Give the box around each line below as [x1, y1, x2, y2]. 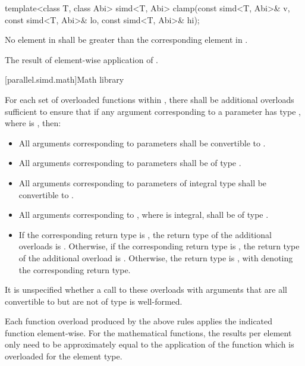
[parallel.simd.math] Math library [5, 73, 124, 86]
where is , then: [5, 117, 61, 129]
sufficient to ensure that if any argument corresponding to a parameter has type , [5, 105, 301, 117]
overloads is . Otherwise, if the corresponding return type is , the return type [18, 240, 300, 252]
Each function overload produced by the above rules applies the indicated [5, 315, 273, 327]
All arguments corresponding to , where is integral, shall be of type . [18, 208, 269, 221]
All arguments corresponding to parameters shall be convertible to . [18, 136, 266, 149]
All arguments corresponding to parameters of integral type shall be [18, 176, 267, 189]
